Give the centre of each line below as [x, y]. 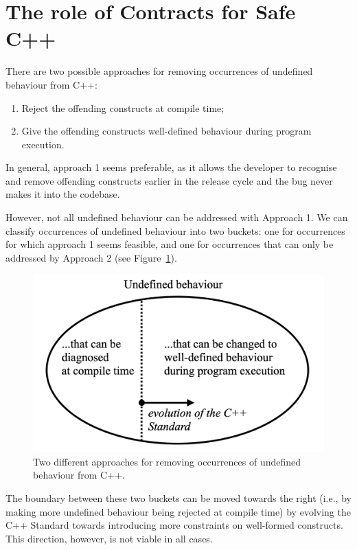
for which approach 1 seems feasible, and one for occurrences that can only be [170, 244]
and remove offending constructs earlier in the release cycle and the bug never [169, 180]
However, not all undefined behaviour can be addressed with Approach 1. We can [177, 217]
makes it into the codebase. [63, 194]
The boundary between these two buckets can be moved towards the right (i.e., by [178, 498]
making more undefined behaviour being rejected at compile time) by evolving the [178, 511]
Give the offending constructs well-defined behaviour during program [166, 131]
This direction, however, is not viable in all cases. [109, 538]
